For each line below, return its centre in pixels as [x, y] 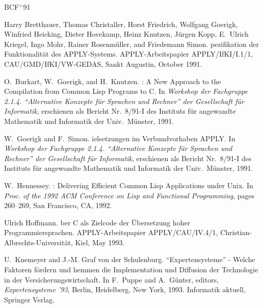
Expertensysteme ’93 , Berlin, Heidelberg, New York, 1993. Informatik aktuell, [125, 289]
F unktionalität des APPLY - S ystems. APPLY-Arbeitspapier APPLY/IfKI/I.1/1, [129, 54]
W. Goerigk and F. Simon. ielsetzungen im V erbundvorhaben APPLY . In [120, 138]
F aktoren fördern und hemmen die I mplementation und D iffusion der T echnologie [131, 269]
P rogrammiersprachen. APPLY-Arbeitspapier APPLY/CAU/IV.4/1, [111, 232]
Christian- [236, 232]
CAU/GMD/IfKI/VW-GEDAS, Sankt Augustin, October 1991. [103, 63]
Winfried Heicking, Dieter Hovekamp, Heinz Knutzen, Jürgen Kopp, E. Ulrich [126, 34]
